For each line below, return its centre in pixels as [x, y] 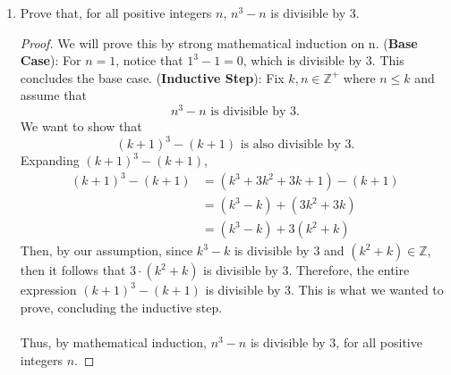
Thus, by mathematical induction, [113, 342]
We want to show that [81, 126]
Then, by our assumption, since [106, 250]
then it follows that [73, 270]
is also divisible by [290, 145]
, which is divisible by [302, 60]
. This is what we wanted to [367, 290]
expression [48, 290]
